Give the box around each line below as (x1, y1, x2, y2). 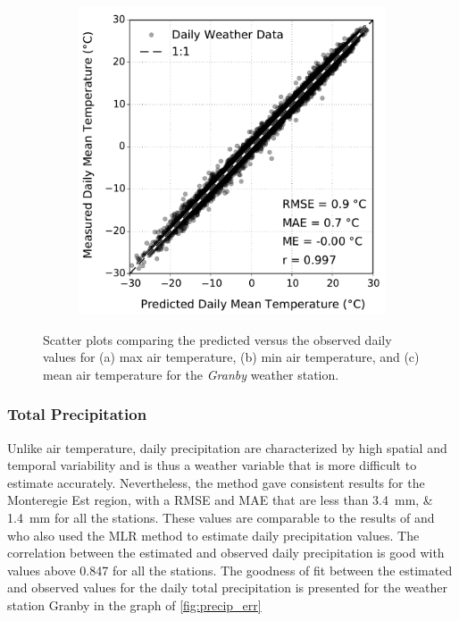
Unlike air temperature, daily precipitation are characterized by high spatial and (7, 438, 447, 457)
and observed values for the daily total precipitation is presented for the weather (7, 578, 447, 597)
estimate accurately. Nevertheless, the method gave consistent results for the (7, 473, 425, 491)
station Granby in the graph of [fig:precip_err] (7, 595, 262, 614)
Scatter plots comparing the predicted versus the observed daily (43, 330, 392, 348)
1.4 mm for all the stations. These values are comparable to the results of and (7, 508, 435, 526)
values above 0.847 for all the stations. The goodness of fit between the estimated (7, 560, 453, 579)
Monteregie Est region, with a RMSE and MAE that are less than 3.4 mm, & (7, 491, 433, 509)
